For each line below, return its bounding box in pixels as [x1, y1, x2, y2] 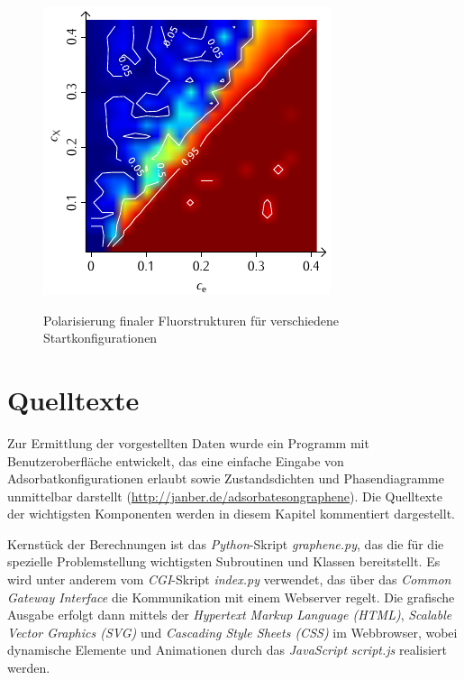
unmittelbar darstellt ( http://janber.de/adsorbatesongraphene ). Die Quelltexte [7, 486, 442, 505]
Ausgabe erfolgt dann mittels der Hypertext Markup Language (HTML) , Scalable [7, 605, 452, 624]
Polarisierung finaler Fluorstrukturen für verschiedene [43, 310, 340, 329]
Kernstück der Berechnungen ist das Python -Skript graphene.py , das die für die [7, 534, 444, 553]
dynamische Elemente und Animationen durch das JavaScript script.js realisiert [7, 640, 447, 659]
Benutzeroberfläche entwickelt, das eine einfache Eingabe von [7, 451, 344, 470]
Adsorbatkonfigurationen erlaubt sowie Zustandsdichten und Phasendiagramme [7, 469, 444, 488]
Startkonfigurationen [43, 328, 158, 347]
